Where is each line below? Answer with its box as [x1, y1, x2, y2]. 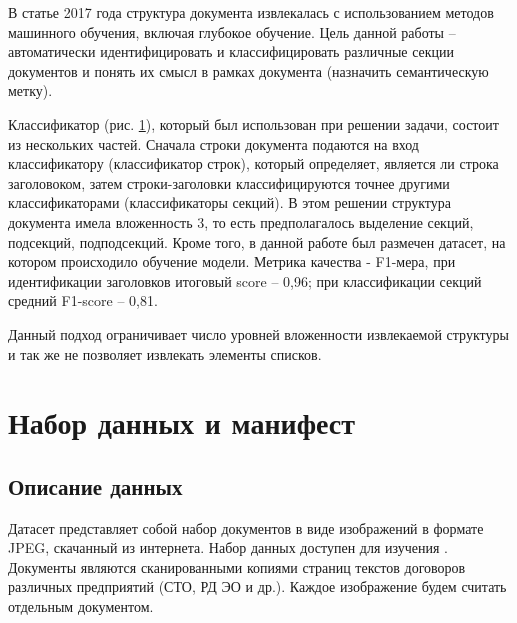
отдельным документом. [8, 596, 154, 617]
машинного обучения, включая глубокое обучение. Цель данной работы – [8, 21, 456, 42]
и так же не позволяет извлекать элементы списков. [8, 343, 322, 364]
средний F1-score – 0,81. [8, 290, 158, 311]
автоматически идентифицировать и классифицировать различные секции [8, 41, 455, 62]
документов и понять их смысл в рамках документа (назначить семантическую [8, 60, 489, 81]
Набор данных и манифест [8, 402, 356, 443]
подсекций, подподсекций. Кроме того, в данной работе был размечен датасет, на [8, 231, 506, 252]
